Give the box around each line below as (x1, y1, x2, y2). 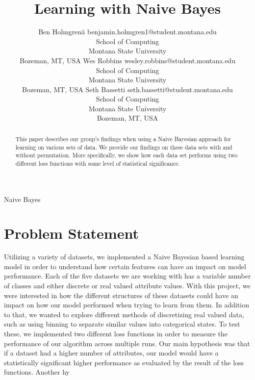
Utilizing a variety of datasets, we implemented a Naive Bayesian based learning (4, 252, 245, 262)
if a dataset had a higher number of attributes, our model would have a (4, 348, 219, 358)
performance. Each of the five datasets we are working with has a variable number (4, 271, 251, 281)
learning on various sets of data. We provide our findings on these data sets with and (15, 143, 232, 151)
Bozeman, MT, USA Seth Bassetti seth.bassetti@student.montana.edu (22, 84, 233, 94)
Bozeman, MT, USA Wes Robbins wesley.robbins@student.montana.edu (20, 55, 235, 65)
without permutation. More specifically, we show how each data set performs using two (15, 151, 238, 159)
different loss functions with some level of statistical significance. (15, 159, 180, 167)
